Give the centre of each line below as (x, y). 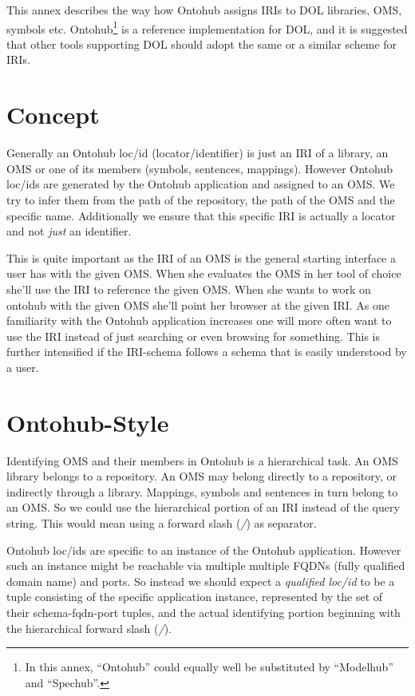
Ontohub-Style (88, 422)
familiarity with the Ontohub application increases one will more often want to (199, 320)
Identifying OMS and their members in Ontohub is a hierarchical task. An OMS (202, 460)
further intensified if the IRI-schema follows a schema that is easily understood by (207, 352)
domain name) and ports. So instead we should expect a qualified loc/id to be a (201, 581)
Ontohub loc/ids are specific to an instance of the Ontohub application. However (204, 550)
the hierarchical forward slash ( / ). (89, 628)
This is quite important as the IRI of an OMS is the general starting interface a (201, 257)
